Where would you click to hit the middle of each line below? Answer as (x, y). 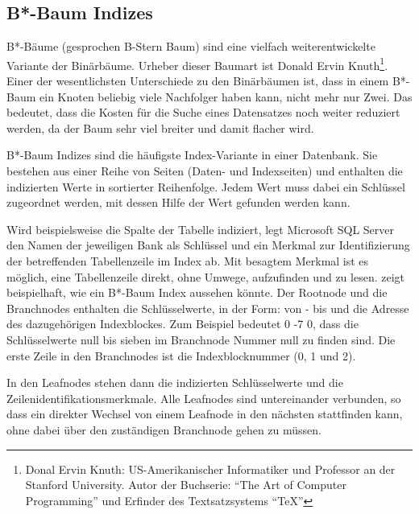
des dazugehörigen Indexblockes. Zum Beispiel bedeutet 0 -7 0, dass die (183, 324)
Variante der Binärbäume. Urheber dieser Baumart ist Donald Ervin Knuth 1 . (197, 64)
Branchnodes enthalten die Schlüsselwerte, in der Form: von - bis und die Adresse (208, 308)
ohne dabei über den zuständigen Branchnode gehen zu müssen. (164, 429)
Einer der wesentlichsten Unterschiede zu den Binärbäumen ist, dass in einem (198, 81)
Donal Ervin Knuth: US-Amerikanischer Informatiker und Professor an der (210, 469)
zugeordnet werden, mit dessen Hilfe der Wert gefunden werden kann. (178, 202)
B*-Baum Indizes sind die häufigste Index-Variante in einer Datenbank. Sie (192, 155)
